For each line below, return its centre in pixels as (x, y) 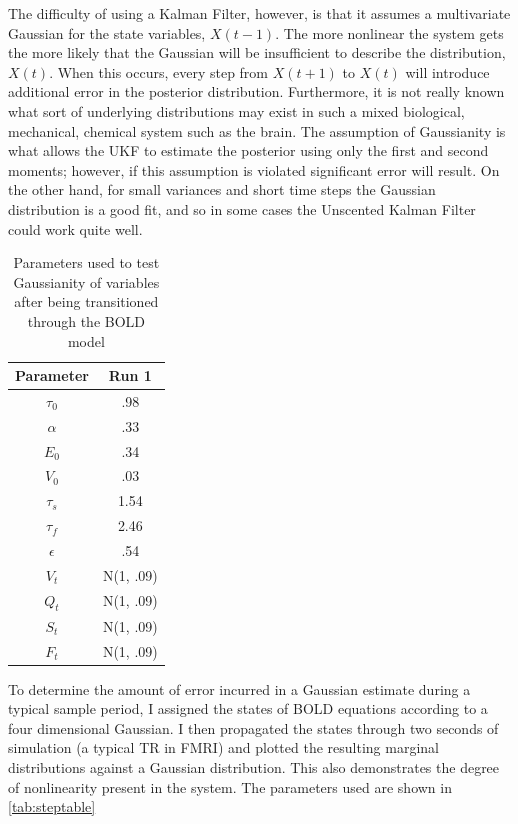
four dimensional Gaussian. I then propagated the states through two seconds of (253, 727)
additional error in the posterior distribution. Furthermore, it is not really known (256, 91)
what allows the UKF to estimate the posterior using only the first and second (248, 150)
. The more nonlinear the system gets (389, 32)
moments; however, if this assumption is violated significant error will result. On (254, 169)
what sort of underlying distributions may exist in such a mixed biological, (236, 110)
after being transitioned (86, 301)
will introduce (447, 71)
